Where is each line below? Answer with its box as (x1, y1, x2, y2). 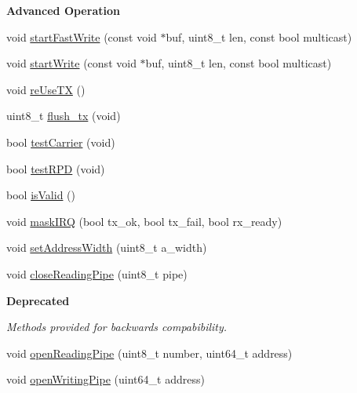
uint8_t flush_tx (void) (6, 107, 121, 124)
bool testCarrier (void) (6, 133, 115, 150)
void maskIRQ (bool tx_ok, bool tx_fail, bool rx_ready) (6, 213, 282, 229)
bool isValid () (6, 187, 76, 203)
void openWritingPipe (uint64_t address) (6, 371, 205, 388)
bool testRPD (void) (6, 160, 105, 176)
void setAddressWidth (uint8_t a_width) (6, 239, 207, 256)
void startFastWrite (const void (6, 28, 157, 45)
